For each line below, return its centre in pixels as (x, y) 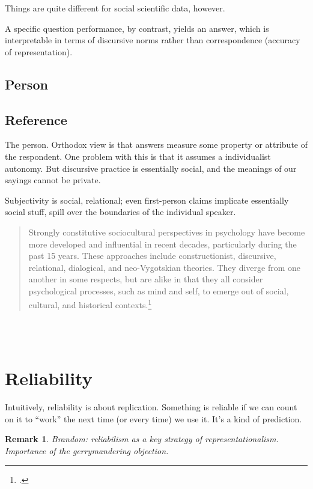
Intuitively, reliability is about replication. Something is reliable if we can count (151, 407)
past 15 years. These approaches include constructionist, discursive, (152, 256)
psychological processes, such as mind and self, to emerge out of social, (159, 290)
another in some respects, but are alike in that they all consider (146, 279)
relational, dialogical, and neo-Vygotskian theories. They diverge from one (165, 267)
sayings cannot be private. (53, 180)
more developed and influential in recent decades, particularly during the (163, 244)
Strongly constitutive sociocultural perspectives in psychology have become (167, 232)
